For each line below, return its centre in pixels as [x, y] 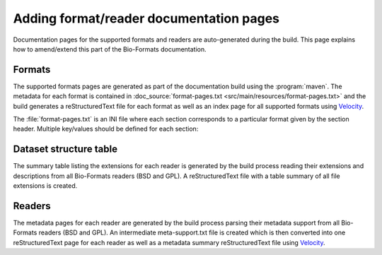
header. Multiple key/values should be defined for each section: [106, 129]
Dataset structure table [65, 149]
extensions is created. [45, 186]
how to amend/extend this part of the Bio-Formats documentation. [110, 49]
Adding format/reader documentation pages [146, 18]
